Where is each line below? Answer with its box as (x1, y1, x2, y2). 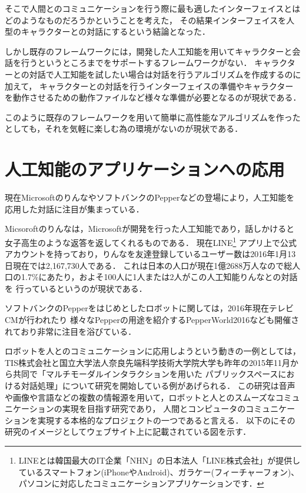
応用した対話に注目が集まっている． (5, 202, 144, 215)
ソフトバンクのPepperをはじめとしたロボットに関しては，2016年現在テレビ (5, 302, 294, 314)
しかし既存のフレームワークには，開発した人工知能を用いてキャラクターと (5, 45, 292, 57)
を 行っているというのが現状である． (5, 282, 147, 294)
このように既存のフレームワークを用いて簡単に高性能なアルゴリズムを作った (5, 111, 301, 123)
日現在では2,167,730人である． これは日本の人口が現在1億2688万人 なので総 (5, 259, 292, 271)
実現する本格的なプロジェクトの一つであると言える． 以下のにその (37, 414, 295, 426)
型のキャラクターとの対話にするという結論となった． (5, 25, 211, 38)
